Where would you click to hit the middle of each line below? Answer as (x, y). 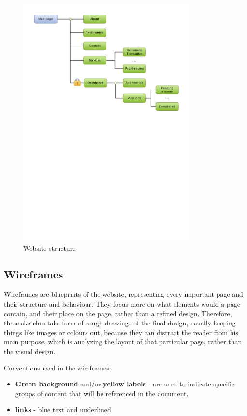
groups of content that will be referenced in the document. (102, 393)
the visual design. (30, 351)
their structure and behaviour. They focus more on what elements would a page (122, 303)
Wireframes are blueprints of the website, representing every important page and (123, 294)
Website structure (50, 248)
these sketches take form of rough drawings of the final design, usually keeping (120, 323)
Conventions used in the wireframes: (58, 367)
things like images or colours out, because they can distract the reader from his (121, 332)
